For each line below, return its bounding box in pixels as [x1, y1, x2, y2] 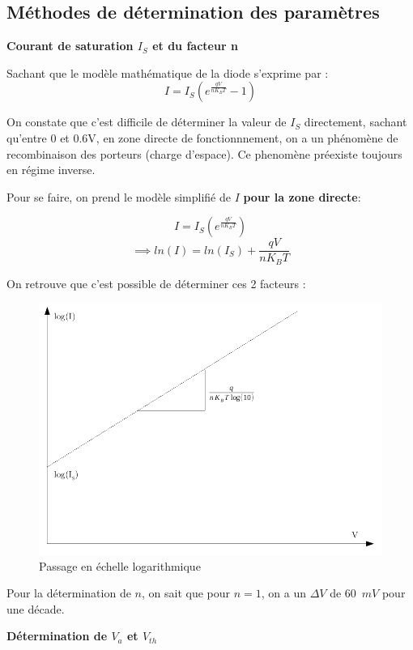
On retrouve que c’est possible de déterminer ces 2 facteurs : [6, 274, 306, 291]
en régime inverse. [6, 161, 96, 178]
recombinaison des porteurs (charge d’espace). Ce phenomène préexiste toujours [6, 145, 402, 162]
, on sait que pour [141, 584, 231, 601]
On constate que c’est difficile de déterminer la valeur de [6, 113, 287, 130]
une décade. [6, 600, 65, 617]
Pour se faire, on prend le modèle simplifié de [6, 188, 231, 205]
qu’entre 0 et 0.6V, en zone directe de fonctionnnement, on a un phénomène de [6, 129, 398, 146]
